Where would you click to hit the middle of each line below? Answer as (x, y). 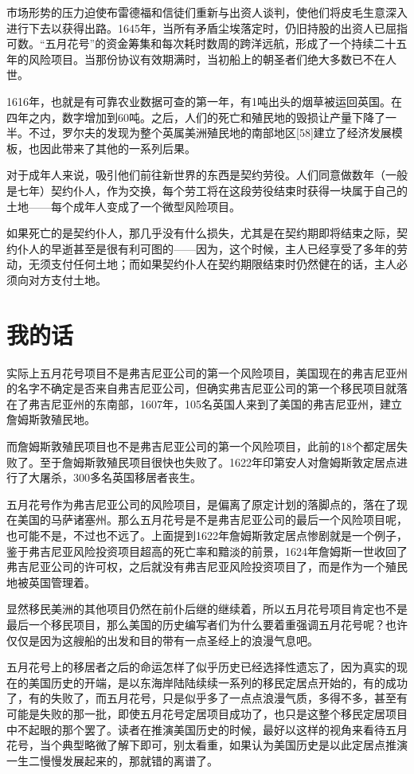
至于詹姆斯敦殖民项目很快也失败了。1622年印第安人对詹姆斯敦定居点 (218, 461)
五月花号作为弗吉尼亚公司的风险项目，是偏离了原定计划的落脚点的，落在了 (201, 504)
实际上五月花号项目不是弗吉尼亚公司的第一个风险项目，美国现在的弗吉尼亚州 (207, 372)
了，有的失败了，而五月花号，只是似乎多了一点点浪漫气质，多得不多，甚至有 (207, 698)
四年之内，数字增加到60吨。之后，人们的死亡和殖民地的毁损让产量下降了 (196, 117)
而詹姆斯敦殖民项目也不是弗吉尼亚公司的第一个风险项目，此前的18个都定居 (201, 446)
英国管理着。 (62, 582)
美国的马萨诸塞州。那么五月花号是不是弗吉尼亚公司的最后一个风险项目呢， (212, 520)
